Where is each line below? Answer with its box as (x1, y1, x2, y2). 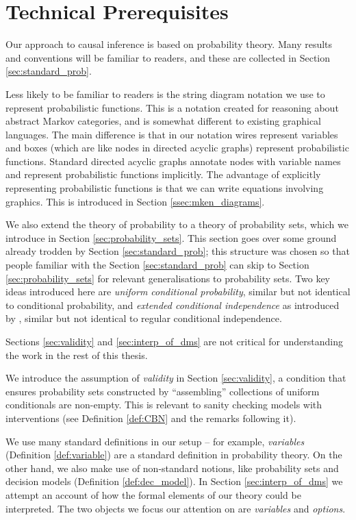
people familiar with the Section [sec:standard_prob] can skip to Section (5, 258, 309, 272)
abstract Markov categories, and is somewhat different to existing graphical (5, 114, 322, 128)
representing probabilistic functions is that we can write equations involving (5, 181, 324, 195)
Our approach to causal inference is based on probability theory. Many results (5, 37, 333, 51)
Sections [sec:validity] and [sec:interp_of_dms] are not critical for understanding (5, 334, 343, 348)
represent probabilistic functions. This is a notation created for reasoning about (5, 100, 339, 114)
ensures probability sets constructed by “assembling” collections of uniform (5, 384, 320, 398)
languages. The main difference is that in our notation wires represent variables (5, 127, 338, 141)
